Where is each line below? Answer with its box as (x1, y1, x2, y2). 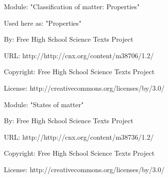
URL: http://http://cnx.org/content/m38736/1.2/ (4, 131, 154, 142)
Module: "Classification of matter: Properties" (4, 1, 140, 11)
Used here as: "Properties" (4, 17, 82, 28)
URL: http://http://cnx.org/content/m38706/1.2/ (4, 50, 154, 60)
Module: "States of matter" (4, 99, 84, 109)
